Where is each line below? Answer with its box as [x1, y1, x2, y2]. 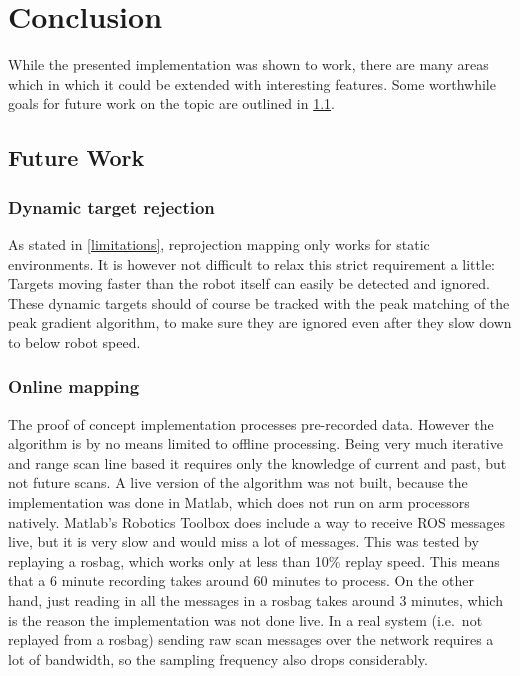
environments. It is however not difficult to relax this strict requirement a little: [8, 253, 496, 274]
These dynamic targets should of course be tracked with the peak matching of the [8, 292, 510, 313]
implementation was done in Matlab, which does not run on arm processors [8, 492, 470, 513]
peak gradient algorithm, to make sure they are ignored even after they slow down [8, 312, 512, 333]
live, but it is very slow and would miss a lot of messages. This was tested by [8, 531, 479, 552]
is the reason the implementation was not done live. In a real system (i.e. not [8, 609, 483, 630]
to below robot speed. [8, 331, 141, 352]
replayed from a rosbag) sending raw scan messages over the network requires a [8, 629, 494, 650]
